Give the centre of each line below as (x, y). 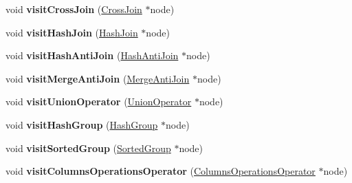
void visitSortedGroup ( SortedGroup (88, 148)
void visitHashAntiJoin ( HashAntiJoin (92, 55)
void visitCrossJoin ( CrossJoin (74, 9)
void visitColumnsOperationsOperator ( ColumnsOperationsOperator (161, 171)
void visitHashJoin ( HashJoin (72, 32)
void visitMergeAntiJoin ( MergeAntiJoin (98, 78)
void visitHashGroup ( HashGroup (82, 124)
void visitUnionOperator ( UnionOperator (99, 101)
